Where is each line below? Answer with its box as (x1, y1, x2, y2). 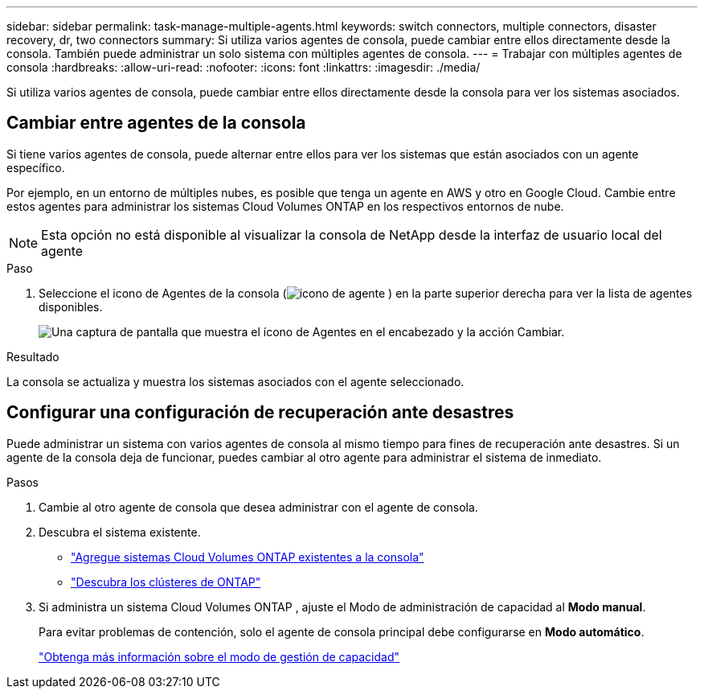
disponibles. (39, 299, 103, 314)
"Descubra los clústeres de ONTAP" (71, 574, 261, 589)
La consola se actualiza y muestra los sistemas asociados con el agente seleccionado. (6, 374, 465, 389)
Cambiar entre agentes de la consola (6, 113, 306, 134)
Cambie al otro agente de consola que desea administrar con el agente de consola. (39, 500, 478, 514)
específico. (6, 160, 65, 175)
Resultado (6, 349, 59, 364)
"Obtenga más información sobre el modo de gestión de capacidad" (39, 649, 400, 664)
